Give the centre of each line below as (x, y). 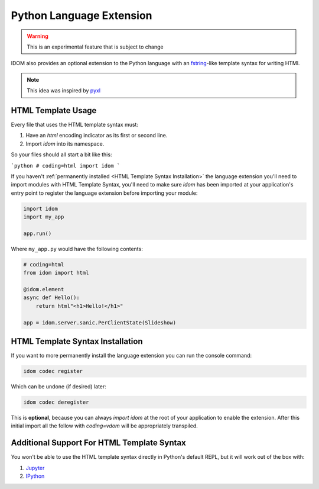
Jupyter (35, 468)
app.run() (38, 233)
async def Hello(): (51, 298)
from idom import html (56, 273)
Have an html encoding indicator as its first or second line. (97, 136)
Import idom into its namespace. (65, 144)
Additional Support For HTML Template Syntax (98, 443)
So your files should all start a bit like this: (61, 155)
